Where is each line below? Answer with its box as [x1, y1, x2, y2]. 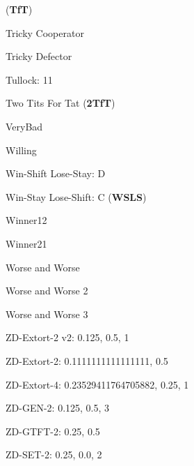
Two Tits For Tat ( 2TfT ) [6, 96, 115, 110]
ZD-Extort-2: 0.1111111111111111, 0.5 [6, 353, 168, 368]
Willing [6, 142, 37, 157]
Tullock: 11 [6, 72, 53, 87]
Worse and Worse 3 [6, 306, 88, 321]
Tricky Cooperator [6, 25, 84, 40]
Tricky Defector [6, 49, 72, 63]
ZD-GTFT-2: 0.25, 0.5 [6, 423, 100, 438]
